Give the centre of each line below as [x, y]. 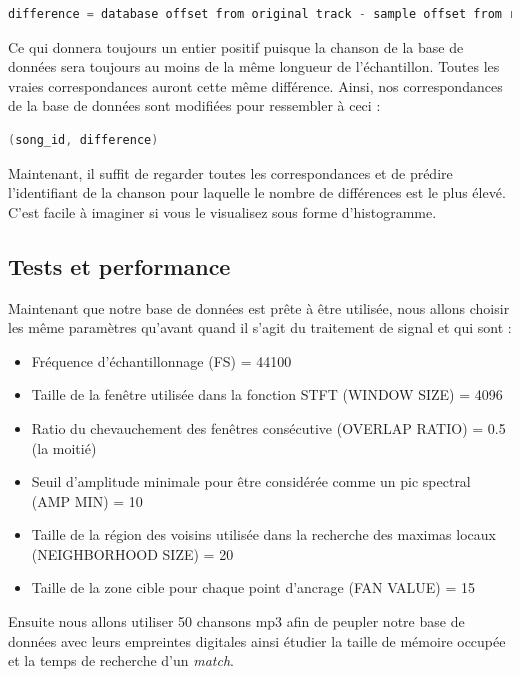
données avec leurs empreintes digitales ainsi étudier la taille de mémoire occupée [257, 640]
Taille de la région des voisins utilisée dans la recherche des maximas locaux [263, 534]
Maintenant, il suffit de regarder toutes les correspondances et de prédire [230, 172]
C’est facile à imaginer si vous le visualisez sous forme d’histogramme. [222, 211]
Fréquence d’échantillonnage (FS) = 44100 [161, 360]
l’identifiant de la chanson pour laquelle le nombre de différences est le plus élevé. [257, 192]
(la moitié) [64, 447]
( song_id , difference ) [83, 139]
